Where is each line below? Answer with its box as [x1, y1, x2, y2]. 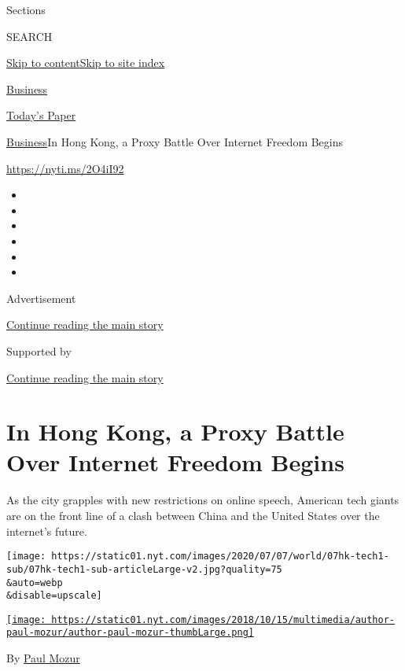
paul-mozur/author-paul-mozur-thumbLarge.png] [6, 627, 254, 639]
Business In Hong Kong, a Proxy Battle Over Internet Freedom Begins [6, 133, 344, 149]
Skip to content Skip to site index [6, 54, 165, 71]
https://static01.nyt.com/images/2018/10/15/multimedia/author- [51, 614, 395, 625]
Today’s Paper [6, 107, 76, 124]
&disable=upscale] [6, 590, 102, 602]
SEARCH [6, 28, 53, 44]
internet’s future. [6, 522, 87, 539]
